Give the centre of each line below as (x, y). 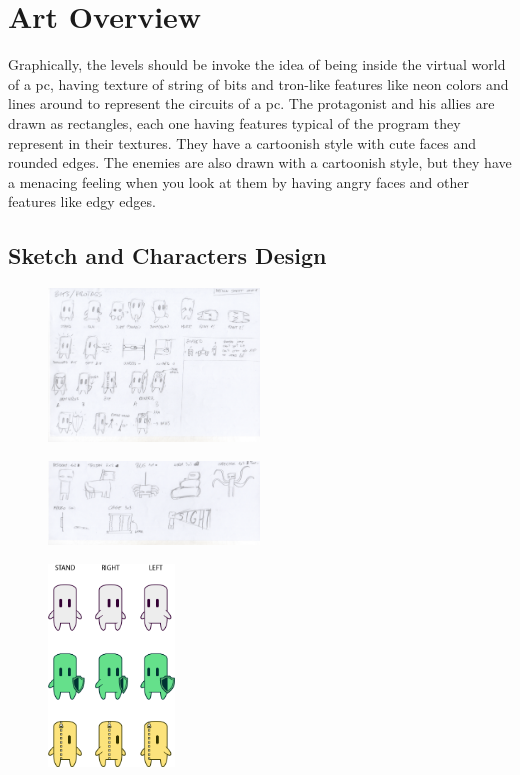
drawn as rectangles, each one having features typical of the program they (234, 122)
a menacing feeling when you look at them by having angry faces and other (238, 181)
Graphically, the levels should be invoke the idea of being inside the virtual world (257, 64)
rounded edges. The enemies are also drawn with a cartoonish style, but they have (260, 162)
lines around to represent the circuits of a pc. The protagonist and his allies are (251, 103)
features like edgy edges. (82, 201)
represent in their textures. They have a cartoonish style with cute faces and (242, 142)
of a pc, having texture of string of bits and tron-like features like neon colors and (258, 83)
